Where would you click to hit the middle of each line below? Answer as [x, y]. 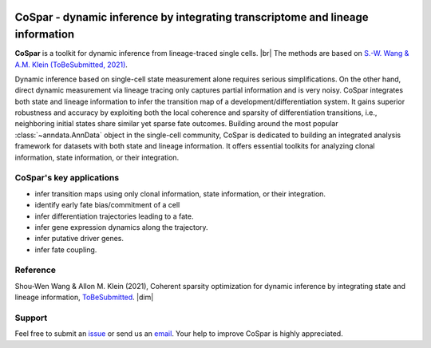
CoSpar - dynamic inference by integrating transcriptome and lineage [192, 17]
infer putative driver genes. [79, 239]
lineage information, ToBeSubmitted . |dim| [84, 297]
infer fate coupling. [66, 249]
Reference [35, 270]
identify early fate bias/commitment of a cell [107, 205]
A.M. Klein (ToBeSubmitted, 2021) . [71, 65]
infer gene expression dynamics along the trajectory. [121, 227]
